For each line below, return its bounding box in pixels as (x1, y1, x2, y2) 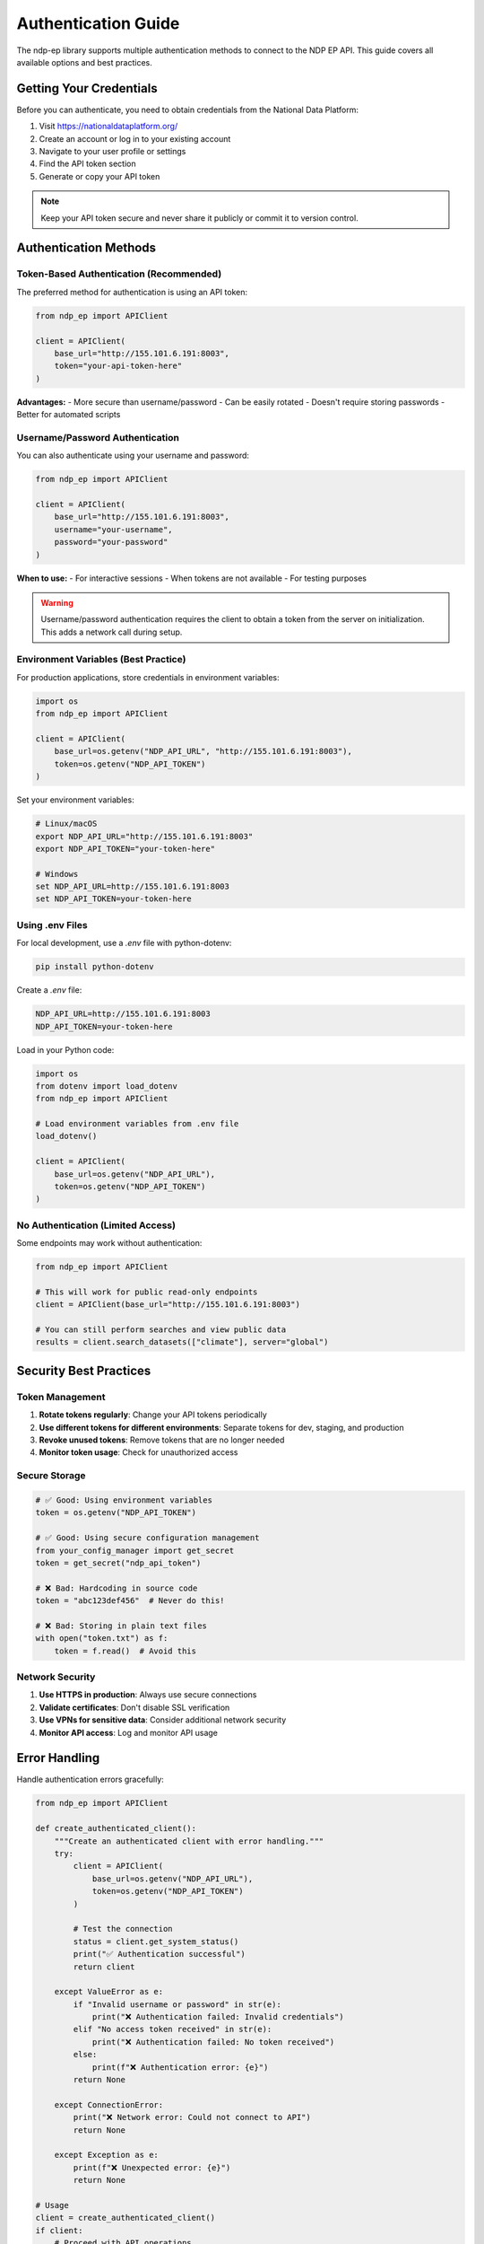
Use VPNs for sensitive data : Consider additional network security (39, 1714, 287, 1725)
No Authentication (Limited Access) (16, 1219, 177, 1232)
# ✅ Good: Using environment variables (35, 1495, 212, 1505)
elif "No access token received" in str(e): (73, 2024, 272, 2035)
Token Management (16, 1390, 106, 1403)
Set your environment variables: (16, 794, 134, 805)
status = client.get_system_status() (73, 1936, 239, 1947)
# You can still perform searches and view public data (35, 1325, 287, 1335)
